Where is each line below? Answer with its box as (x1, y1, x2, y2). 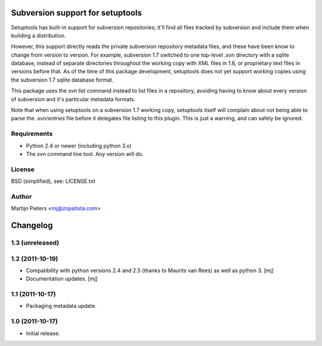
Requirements (11, 130, 53, 138)
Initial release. (26, 329, 60, 336)
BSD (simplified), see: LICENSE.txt (11, 177, 95, 185)
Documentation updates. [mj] (26, 275, 98, 282)
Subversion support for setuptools (11, 8, 143, 18)
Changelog (11, 220, 53, 230)
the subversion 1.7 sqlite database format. (11, 76, 114, 83)
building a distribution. (11, 32, 66, 39)
